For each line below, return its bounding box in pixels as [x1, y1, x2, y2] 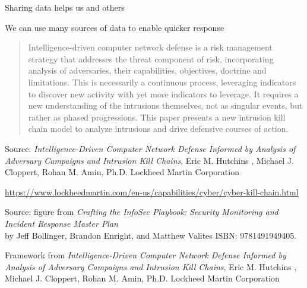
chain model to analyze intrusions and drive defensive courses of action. [28, 122, 289, 135]
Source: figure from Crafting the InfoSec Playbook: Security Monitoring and [5, 205, 278, 218]
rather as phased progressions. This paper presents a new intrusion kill [28, 110, 286, 123]
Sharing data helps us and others [5, 1, 125, 13]
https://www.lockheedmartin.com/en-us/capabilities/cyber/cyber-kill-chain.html [5, 185, 299, 198]
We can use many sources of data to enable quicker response [5, 21, 224, 33]
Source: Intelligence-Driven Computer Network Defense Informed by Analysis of [5, 142, 296, 154]
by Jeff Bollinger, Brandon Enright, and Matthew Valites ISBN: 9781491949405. [5, 229, 297, 241]
